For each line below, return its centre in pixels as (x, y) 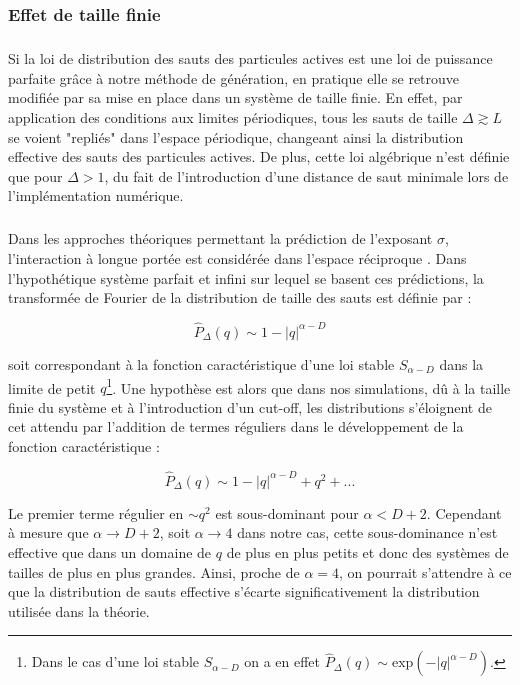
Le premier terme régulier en (96, 512)
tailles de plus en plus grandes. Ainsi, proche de (154, 571)
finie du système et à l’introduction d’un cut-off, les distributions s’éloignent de (250, 406)
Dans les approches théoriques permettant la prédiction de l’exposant (220, 238)
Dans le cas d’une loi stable (115, 661)
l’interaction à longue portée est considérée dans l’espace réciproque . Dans (237, 257)
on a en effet (282, 661)
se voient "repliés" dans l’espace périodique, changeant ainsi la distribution (236, 136)
